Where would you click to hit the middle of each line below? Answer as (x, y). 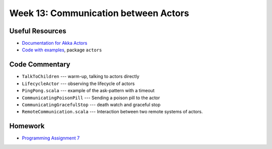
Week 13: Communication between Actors (99, 13)
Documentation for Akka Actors (55, 43)
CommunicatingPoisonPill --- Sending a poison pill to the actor (91, 98)
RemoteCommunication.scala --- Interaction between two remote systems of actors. (112, 112)
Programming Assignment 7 (51, 138)
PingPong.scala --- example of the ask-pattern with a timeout (88, 91)
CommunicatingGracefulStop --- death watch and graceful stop (91, 104)
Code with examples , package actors (62, 50)
